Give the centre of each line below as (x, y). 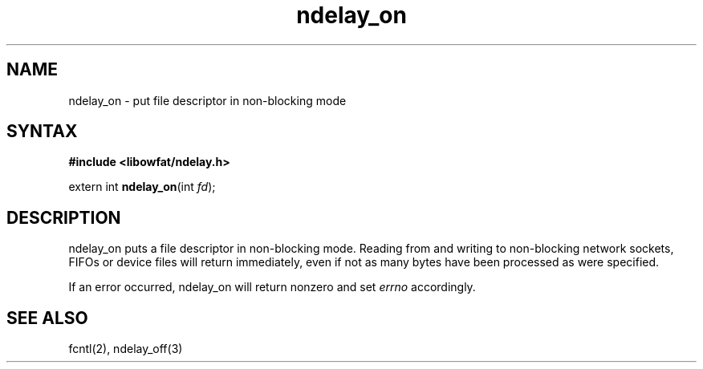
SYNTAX (42, 132)
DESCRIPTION (64, 217)
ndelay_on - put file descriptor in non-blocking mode (207, 100)
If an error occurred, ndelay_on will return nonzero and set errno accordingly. (272, 287)
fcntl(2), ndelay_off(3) (126, 349)
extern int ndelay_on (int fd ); (142, 187)
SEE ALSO (47, 318)
